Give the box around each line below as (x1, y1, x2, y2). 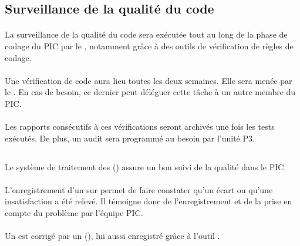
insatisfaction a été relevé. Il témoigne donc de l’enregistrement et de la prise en (5, 195, 292, 207)
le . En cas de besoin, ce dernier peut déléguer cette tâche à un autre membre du (5, 86, 296, 98)
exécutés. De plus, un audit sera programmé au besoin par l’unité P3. (5, 132, 255, 144)
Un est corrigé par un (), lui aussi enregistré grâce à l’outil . (5, 230, 220, 242)
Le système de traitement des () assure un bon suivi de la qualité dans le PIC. (5, 160, 286, 173)
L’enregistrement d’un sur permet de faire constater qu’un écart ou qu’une (5, 183, 273, 196)
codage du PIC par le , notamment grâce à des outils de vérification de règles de (5, 39, 294, 52)
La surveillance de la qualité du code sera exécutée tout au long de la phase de (5, 28, 288, 41)
